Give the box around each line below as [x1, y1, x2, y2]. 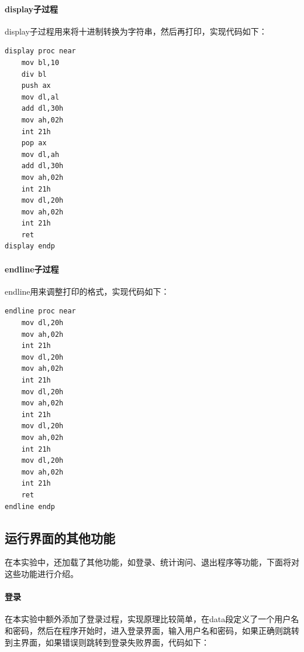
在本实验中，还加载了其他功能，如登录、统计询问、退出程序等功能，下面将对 [5, 556, 299, 568]
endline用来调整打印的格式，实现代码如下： [5, 285, 170, 297]
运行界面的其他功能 [5, 528, 115, 547]
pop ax [21, 139, 47, 148]
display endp [5, 242, 55, 251]
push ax [21, 81, 51, 90]
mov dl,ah [21, 150, 60, 159]
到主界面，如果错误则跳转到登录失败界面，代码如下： [5, 636, 209, 648]
